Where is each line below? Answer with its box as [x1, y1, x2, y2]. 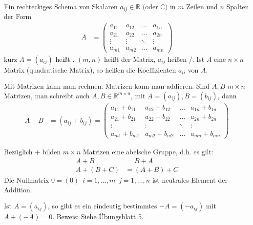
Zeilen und [186, 1, 218, 11]
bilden [42, 147, 61, 157]
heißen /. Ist [168, 54, 205, 64]
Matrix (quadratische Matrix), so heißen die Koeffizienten [4, 64, 176, 75]
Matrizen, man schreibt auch [4, 90, 90, 100]
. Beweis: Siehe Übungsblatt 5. [52, 211, 144, 222]
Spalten [226, 1, 249, 11]
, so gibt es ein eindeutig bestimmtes [47, 201, 157, 211]
